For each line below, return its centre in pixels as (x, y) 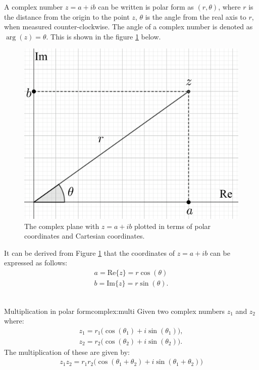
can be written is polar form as (146, 7)
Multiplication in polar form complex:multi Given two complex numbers (115, 311)
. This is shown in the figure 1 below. (103, 36)
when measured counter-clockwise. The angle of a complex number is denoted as (128, 27)
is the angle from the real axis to (196, 16)
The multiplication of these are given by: (67, 352)
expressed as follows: (36, 263)
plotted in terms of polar (173, 226)
